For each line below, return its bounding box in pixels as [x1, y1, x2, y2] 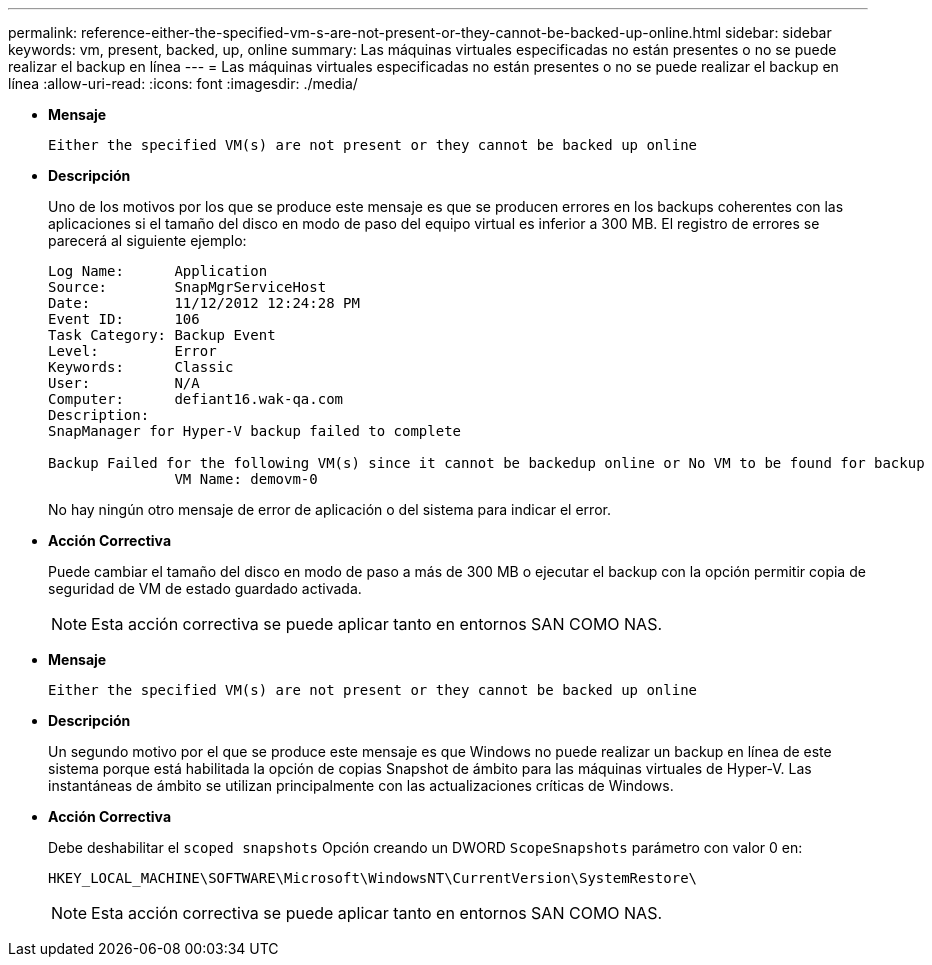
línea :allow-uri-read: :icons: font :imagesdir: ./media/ [8, 75, 358, 92]
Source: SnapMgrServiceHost [48, 279, 327, 295]
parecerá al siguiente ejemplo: [48, 232, 247, 249]
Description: [48, 407, 150, 423]
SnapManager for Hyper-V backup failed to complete [48, 423, 462, 439]
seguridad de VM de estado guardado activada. [48, 580, 362, 597]
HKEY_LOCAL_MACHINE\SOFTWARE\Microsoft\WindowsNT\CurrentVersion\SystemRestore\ [48, 870, 698, 886]
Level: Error [48, 343, 217, 359]
